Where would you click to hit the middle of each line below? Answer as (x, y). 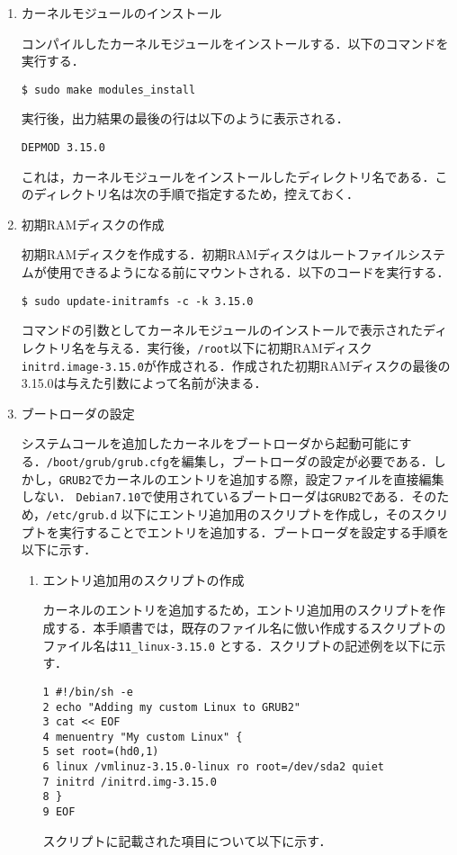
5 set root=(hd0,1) (101, 752)
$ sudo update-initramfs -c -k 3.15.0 (137, 301)
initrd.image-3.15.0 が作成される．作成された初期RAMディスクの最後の (236, 365)
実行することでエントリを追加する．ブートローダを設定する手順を (254, 531)
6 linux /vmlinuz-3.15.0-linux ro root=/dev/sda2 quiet (214, 767)
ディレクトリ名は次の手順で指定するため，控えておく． (196, 194)
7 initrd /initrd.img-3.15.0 (130, 782)
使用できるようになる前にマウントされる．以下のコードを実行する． (248, 272)
